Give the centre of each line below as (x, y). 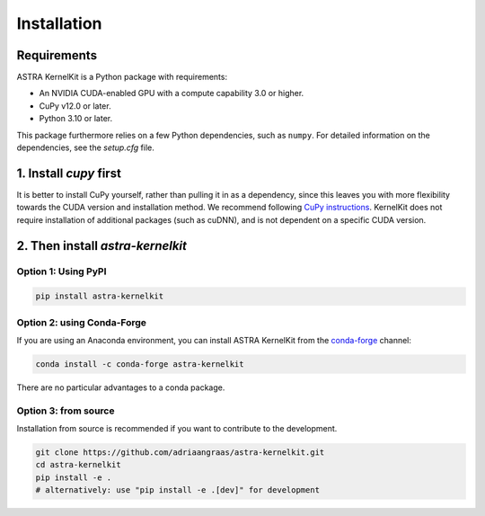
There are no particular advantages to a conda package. (121, 387)
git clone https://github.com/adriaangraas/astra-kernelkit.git (180, 453)
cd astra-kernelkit (78, 465)
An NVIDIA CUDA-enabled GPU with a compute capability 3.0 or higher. (172, 93)
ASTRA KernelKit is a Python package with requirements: (122, 77)
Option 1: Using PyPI (62, 271)
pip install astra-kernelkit (100, 296)
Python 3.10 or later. (75, 119)
